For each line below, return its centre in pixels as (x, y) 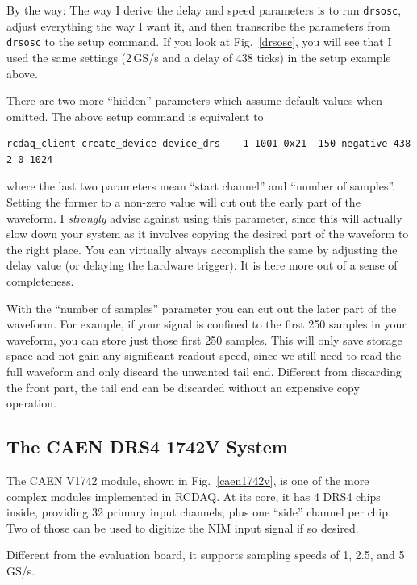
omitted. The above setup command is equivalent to (135, 116)
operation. (31, 403)
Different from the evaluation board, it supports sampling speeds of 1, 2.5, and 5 (206, 555)
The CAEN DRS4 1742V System (147, 447)
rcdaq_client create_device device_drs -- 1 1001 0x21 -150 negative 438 (209, 144)
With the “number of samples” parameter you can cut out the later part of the (202, 308)
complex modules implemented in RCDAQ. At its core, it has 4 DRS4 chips (194, 496)
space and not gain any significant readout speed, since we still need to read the (204, 355)
